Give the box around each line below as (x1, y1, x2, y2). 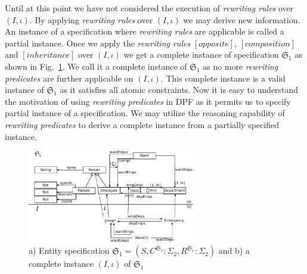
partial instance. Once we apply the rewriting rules (5, 36, 191, 49)
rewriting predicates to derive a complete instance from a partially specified (5, 118, 279, 130)
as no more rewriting (203, 60, 278, 72)
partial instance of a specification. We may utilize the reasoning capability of (5, 107, 285, 119)
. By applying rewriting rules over (29, 13, 153, 26)
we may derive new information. (183, 13, 300, 26)
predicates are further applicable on (5, 71, 134, 84)
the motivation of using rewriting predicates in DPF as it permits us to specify (5, 95, 291, 107)
